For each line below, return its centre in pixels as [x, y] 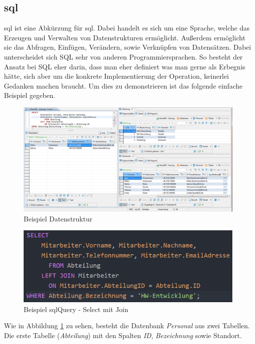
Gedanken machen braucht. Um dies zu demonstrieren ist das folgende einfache [123, 85]
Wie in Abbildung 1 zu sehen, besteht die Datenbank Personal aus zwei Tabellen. [127, 326]
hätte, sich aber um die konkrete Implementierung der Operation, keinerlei [116, 76]
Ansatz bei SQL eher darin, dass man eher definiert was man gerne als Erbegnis [125, 66]
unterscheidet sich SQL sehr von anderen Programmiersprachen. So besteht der [123, 56]
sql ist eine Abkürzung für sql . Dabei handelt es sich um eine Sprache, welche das [127, 28]
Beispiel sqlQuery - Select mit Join [76, 309]
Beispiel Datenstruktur [58, 218]
